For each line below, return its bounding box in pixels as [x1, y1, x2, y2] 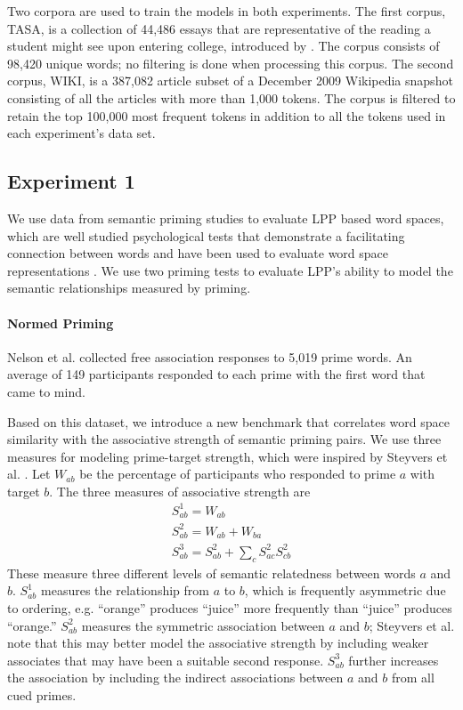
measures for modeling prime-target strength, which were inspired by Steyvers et [7, 447, 448, 465]
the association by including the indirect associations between [7, 668, 344, 687]
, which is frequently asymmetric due [244, 581, 446, 600]
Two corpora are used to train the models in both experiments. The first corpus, [7, 2, 446, 20]
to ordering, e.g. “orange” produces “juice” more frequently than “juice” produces [7, 598, 452, 617]
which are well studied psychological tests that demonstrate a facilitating [7, 226, 405, 245]
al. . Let [7, 464, 51, 483]
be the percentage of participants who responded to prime [79, 464, 396, 483]
